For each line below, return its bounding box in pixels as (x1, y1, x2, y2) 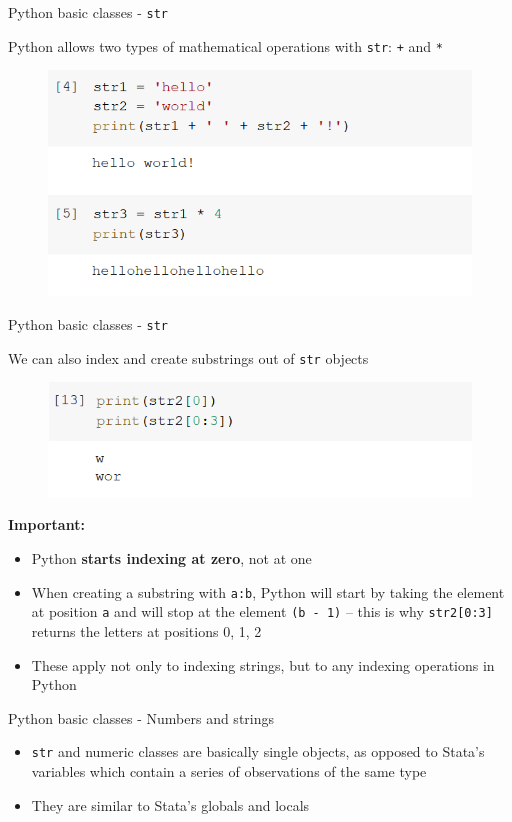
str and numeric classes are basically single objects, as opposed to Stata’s (31, 741, 485, 762)
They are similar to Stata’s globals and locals (31, 794, 310, 815)
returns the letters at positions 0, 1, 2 (31, 620, 262, 641)
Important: (8, 514, 85, 535)
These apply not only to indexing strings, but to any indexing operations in (31, 654, 495, 675)
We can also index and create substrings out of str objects (8, 347, 369, 368)
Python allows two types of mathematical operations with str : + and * (8, 35, 443, 56)
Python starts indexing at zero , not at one (31, 548, 312, 569)
